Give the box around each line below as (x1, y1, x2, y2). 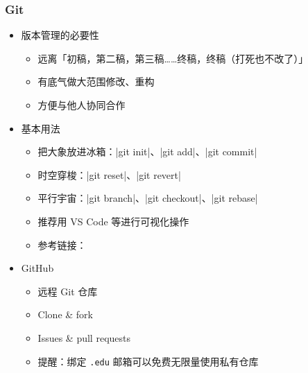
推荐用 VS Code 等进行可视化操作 (37, 214, 189, 228)
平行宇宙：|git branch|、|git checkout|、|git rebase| (37, 191, 258, 205)
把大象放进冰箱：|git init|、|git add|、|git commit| (37, 144, 257, 159)
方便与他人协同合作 (37, 98, 126, 112)
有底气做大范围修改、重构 (37, 74, 155, 89)
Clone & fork (37, 307, 93, 322)
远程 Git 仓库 (37, 284, 98, 298)
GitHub (21, 261, 54, 275)
